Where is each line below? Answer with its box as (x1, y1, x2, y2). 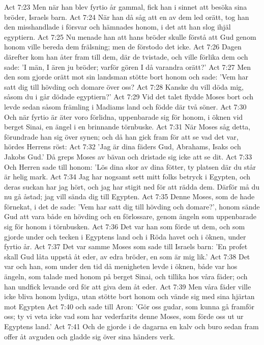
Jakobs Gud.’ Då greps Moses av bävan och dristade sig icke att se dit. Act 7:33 (4, 151, 252, 162)
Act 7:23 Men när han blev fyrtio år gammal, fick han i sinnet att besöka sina (4, 2, 247, 12)
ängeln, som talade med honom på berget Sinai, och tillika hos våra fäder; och (4, 271, 248, 282)
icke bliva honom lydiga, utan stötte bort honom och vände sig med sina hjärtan (4, 291, 255, 302)
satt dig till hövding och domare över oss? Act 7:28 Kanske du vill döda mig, (4, 81, 244, 92)
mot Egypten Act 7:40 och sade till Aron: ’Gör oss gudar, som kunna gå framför (4, 301, 254, 311)
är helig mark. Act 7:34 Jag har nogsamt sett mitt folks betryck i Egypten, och (4, 171, 251, 182)
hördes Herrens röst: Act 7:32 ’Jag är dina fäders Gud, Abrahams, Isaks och (4, 141, 241, 152)
